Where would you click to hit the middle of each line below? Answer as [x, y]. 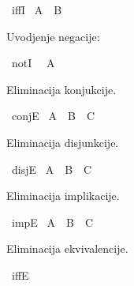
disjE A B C [52, 169]
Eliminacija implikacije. [63, 196]
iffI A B [37, 9]
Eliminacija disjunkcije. [63, 142]
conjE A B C [53, 116]
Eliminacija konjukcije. [61, 89]
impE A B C [52, 222]
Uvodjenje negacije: [53, 36]
